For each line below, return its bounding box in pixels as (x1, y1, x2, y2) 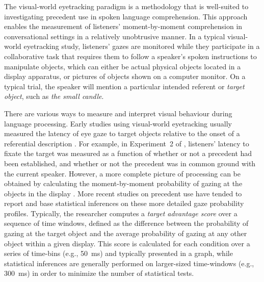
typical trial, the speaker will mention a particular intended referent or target (4, 81, 245, 91)
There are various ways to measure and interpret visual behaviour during (4, 108, 232, 118)
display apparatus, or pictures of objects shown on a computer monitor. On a (4, 71, 246, 82)
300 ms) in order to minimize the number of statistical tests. (4, 268, 194, 278)
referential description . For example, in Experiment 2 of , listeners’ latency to (4, 138, 249, 148)
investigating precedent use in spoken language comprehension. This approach (4, 11, 248, 21)
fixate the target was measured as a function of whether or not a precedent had (4, 148, 252, 159)
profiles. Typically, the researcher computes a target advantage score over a (4, 208, 237, 218)
